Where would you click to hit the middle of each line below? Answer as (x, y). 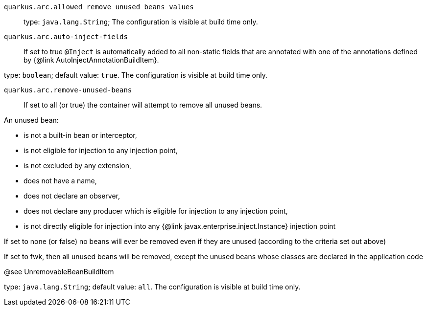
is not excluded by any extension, (77, 166)
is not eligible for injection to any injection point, (101, 150)
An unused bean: (31, 120)
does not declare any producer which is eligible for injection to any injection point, (156, 211)
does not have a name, (60, 181)
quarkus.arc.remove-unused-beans (68, 90)
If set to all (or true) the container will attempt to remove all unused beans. (143, 105)
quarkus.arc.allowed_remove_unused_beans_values (99, 7)
